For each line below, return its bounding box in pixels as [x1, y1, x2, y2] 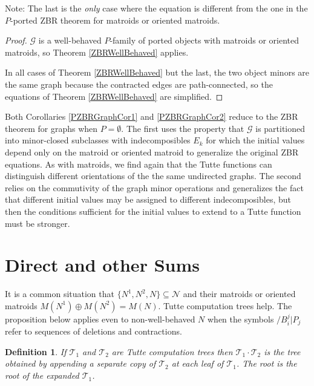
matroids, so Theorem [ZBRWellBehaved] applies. [5, 45, 189, 58]
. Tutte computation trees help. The [158, 299, 292, 312]
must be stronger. [5, 217, 70, 229]
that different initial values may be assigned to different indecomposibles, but [5, 193, 291, 206]
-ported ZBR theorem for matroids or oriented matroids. [10, 13, 220, 26]
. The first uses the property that [121, 122, 244, 134]
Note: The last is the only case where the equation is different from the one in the [5, 2, 308, 14]
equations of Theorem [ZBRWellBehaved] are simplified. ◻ [5, 90, 223, 102]
